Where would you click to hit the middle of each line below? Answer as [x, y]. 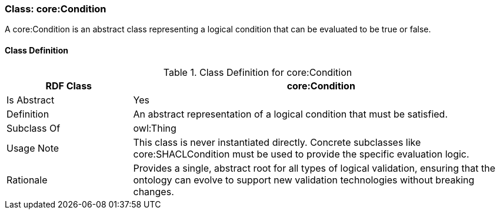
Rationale [27, 180]
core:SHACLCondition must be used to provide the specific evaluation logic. [301, 154]
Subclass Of [34, 128]
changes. [154, 191]
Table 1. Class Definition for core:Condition [258, 72]
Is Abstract [31, 100]
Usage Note [33, 148]
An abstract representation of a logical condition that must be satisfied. [291, 114]
